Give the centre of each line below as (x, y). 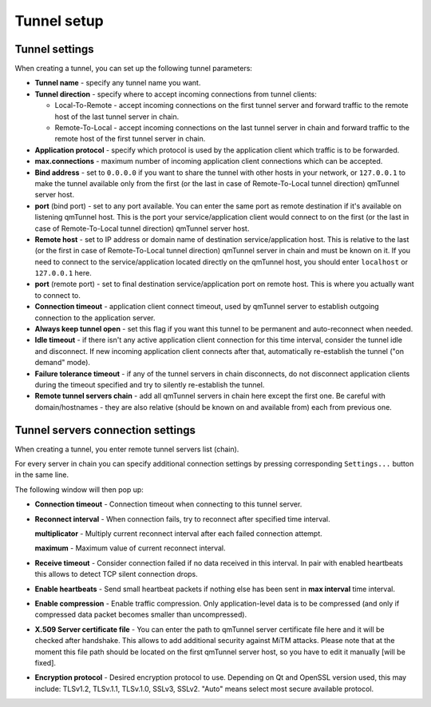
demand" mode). (63, 363)
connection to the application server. (95, 318)
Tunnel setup (59, 21)
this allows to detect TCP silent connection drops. (117, 574)
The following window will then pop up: (79, 489)
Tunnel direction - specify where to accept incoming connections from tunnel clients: (176, 94)
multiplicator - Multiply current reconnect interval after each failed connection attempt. (178, 534)
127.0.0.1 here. (63, 273)
